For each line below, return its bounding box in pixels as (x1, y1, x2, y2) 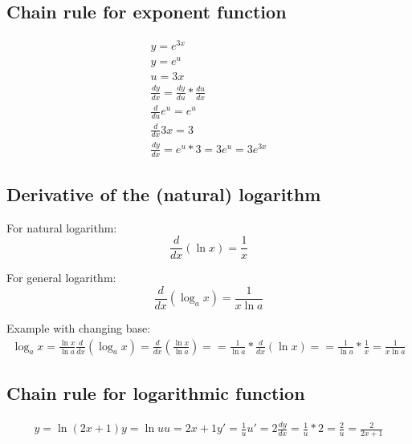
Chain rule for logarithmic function (6, 381, 305, 406)
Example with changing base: (6, 320, 151, 337)
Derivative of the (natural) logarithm (6, 181, 321, 206)
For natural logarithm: (6, 219, 117, 236)
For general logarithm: (6, 269, 116, 286)
